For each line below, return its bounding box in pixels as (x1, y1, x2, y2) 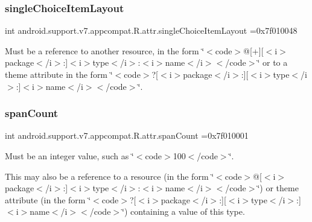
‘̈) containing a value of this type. (122, 205, 245, 218)
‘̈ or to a (257, 56, 288, 69)
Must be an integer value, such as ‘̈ (5, 150, 134, 162)
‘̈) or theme (257, 182, 299, 194)
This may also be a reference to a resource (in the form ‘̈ (5, 170, 214, 182)
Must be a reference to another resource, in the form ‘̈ (5, 44, 205, 57)
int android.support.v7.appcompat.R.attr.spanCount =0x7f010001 (5, 129, 249, 142)
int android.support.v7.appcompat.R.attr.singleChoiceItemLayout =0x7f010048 (5, 24, 298, 37)
